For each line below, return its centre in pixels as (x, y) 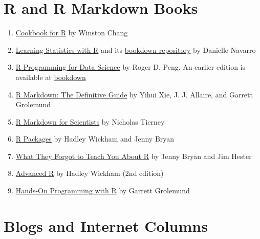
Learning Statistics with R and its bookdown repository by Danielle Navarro (136, 49)
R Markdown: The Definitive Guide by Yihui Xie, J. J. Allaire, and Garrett (134, 94)
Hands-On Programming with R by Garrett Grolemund (103, 191)
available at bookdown (51, 77)
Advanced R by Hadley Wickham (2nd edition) (90, 173)
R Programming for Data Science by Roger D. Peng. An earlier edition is (131, 67)
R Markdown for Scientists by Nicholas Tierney (90, 121)
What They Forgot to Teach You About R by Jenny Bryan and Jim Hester (134, 156)
